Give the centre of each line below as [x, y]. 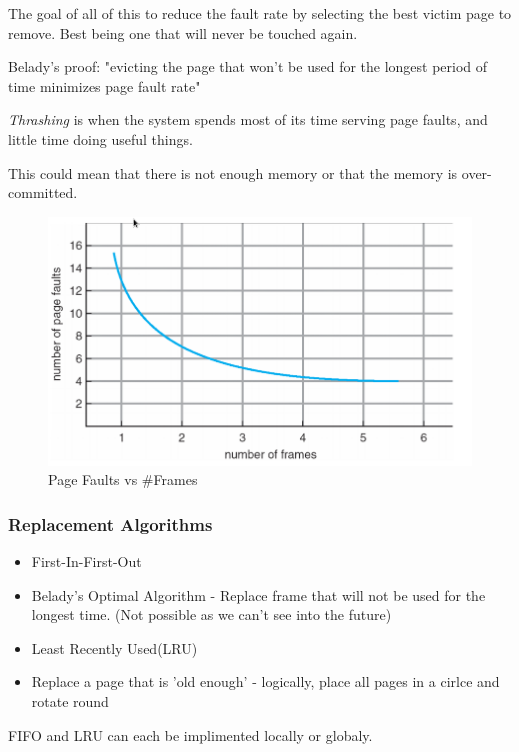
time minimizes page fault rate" [104, 85]
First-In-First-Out [86, 561]
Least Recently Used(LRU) [114, 647]
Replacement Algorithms [110, 523]
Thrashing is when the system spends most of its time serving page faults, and [248, 119]
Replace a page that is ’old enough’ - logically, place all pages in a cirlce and [265, 681]
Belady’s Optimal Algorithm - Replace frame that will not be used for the [258, 594]
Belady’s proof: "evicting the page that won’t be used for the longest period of [248, 66]
